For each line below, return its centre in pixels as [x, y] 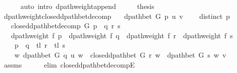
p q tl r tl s [40, 45]
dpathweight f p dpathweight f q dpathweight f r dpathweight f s [122, 35]
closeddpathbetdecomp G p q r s [66, 26]
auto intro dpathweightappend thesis [87, 6]
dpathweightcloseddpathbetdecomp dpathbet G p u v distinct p [117, 16]
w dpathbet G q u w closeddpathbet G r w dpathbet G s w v [120, 54]
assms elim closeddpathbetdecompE [69, 64]
